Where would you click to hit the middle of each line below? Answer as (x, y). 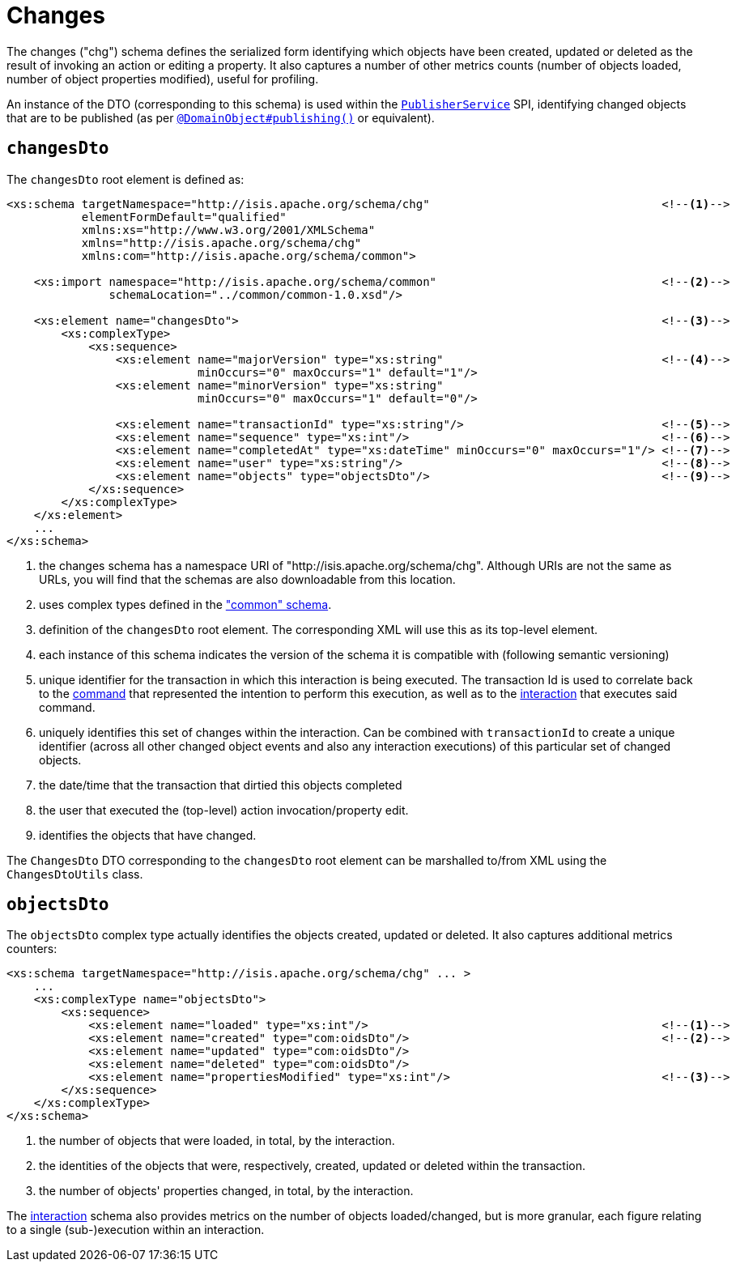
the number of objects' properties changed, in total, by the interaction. (226, 1191)
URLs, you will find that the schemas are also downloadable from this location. (247, 579)
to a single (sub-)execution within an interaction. (136, 1230)
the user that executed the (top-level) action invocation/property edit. (224, 810)
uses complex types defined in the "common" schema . (185, 604)
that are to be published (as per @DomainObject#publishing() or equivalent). (221, 117)
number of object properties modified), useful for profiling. (163, 79)
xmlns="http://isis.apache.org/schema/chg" (221, 243)
